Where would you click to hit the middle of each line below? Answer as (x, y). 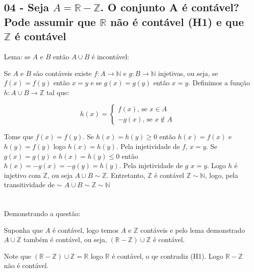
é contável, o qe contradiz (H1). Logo (168, 256)
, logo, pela (222, 175)
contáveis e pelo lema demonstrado (193, 230)
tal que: (58, 92)
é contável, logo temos (86, 230)
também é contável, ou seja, (65, 239)
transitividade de (29, 185)
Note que (18, 256)
